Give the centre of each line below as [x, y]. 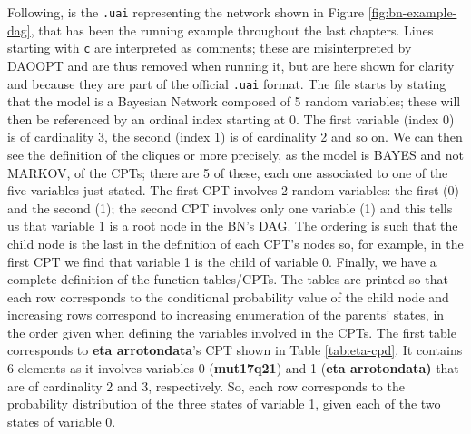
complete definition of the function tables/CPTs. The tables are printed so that [228, 279]
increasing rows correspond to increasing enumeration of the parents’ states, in [226, 315]
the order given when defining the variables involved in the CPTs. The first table [232, 332]
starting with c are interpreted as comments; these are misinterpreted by [210, 48]
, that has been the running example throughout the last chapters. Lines [232, 30]
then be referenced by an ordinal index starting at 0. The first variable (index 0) [231, 118]
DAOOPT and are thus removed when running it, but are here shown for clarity [231, 65]
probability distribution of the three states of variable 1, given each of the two [224, 404]
